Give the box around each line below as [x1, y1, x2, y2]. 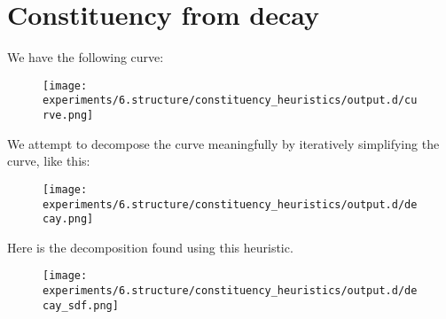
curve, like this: [7, 152, 90, 170]
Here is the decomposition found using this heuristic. [7, 237, 293, 256]
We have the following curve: [7, 48, 164, 66]
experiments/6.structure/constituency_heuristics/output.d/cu [43, 94, 418, 107]
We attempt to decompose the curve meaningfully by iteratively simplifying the [7, 134, 440, 152]
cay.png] [43, 213, 94, 226]
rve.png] [43, 109, 94, 122]
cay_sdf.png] [43, 299, 119, 312]
